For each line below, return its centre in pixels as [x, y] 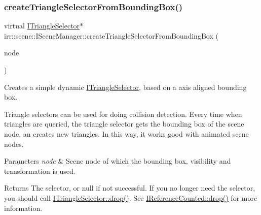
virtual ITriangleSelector [42, 26]
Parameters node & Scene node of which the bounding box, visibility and [118, 161]
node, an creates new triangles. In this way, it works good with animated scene [126, 133]
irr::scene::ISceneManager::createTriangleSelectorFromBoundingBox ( [111, 35]
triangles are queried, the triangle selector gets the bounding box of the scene [124, 124]
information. [23, 208]
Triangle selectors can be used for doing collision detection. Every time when [123, 114]
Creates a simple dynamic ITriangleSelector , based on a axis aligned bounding [125, 87]
